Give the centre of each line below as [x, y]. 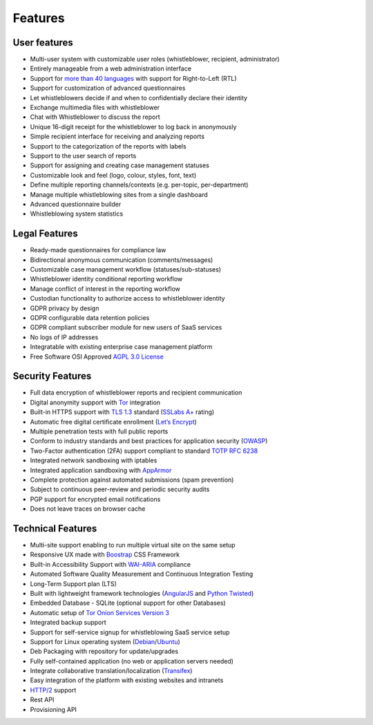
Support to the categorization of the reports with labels [108, 146]
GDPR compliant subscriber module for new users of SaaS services [126, 328]
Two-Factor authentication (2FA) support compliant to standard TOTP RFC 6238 [144, 451]
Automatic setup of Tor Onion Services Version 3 [99, 612]
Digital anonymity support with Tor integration [95, 402]
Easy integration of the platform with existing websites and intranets [127, 680]
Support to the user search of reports [83, 156]
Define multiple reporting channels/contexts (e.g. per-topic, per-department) [139, 185]
